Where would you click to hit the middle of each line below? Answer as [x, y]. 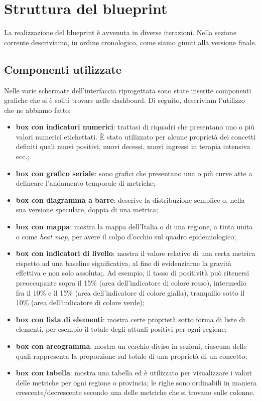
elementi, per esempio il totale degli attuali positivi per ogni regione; [121, 329]
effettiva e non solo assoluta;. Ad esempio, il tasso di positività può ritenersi [133, 273]
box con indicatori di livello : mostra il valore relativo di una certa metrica [136, 253]
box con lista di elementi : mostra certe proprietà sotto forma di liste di [130, 319]
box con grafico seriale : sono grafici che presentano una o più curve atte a [134, 173]
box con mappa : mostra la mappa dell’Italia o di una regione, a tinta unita [134, 227]
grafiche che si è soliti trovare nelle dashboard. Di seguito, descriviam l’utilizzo [124, 100]
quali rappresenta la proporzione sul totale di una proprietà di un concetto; [132, 356]
